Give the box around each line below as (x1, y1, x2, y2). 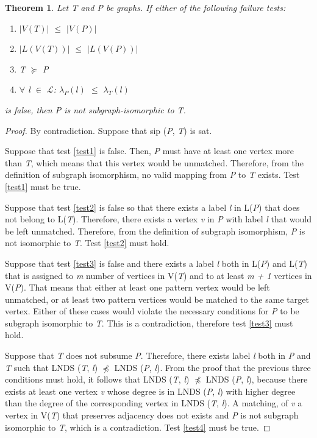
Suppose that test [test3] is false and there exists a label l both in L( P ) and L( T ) (5, 256, 307, 269)
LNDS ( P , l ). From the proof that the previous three (114, 361, 311, 373)
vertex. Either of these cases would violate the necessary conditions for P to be (5, 305, 299, 317)
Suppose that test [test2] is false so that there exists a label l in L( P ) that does (5, 200, 300, 213)
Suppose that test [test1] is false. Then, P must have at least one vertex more (5, 144, 294, 157)
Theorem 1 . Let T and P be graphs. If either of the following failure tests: (5, 1, 286, 13)
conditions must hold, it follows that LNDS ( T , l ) (5, 373, 190, 386)
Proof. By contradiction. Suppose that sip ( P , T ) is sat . (5, 124, 212, 136)
